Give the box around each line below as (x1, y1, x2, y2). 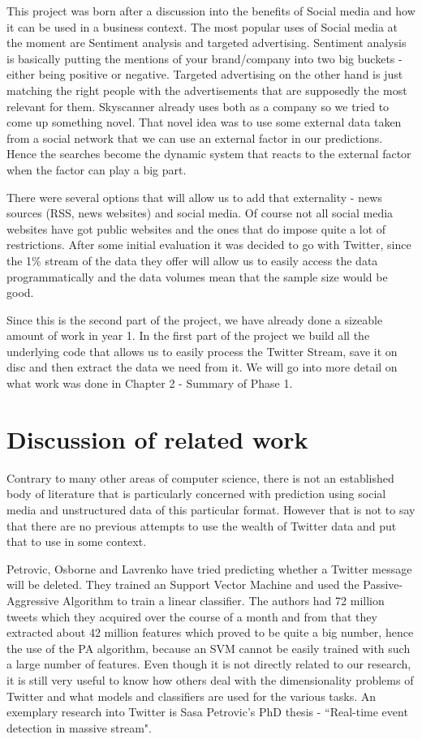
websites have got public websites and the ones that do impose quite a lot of (6, 220, 386, 237)
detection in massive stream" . (6, 719, 152, 736)
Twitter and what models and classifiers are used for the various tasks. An (6, 687, 377, 704)
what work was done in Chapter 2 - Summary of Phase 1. (6, 375, 293, 392)
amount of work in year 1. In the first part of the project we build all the (6, 327, 370, 344)
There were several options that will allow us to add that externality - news (6, 188, 382, 205)
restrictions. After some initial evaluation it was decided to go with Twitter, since (6, 236, 411, 253)
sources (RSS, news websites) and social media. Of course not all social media (6, 204, 394, 221)
